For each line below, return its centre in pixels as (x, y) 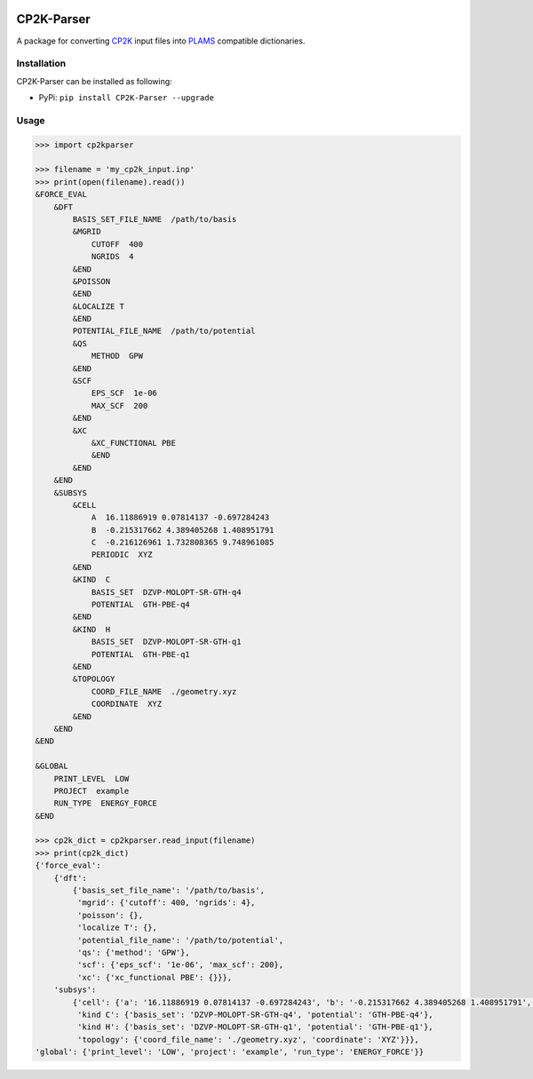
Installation (41, 64)
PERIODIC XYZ (122, 555)
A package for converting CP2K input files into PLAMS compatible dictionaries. (161, 41)
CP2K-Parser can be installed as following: (94, 81)
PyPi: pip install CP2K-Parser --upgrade (127, 98)
